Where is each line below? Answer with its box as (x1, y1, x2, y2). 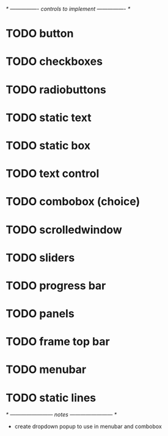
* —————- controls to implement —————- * (5, 6, 131, 12)
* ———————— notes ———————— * (5, 411, 117, 418)
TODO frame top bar (5, 335, 111, 348)
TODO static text (5, 110, 92, 124)
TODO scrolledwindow (5, 223, 123, 236)
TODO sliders (5, 250, 75, 265)
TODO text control (5, 167, 100, 181)
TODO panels (5, 307, 75, 321)
